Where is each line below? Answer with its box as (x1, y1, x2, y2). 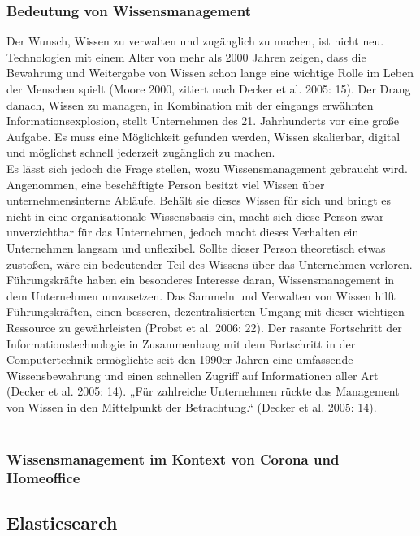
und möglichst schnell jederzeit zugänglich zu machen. (6, 144, 275, 161)
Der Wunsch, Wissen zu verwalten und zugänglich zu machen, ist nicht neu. (6, 32, 384, 50)
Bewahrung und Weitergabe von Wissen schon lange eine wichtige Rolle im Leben (6, 64, 414, 81)
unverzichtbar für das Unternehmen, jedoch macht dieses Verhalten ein (6, 223, 359, 240)
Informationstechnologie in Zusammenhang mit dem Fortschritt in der (6, 335, 356, 352)
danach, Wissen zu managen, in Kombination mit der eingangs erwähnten (6, 96, 374, 113)
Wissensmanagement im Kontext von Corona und (6, 448, 340, 469)
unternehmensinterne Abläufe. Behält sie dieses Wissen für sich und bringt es (6, 192, 392, 209)
